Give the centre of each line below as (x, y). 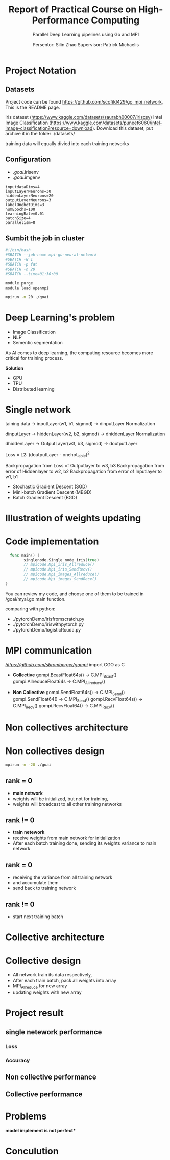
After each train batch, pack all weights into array (64, 981)
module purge (19, 283)
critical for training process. (34, 358)
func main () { (25, 555)
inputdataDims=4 (22, 187)
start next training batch (38, 917)
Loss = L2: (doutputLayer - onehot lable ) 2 (48, 455)
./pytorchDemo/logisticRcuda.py (47, 629)
